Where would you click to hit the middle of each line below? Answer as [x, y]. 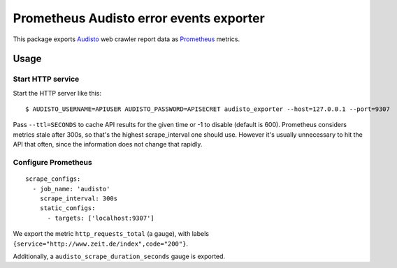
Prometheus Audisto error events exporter [139, 18]
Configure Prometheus [52, 163]
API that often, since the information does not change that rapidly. [108, 144]
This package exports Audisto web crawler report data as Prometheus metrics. [127, 39]
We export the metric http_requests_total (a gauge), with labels [111, 234]
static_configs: [67, 208]
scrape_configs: [53, 179]
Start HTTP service [46, 79]
